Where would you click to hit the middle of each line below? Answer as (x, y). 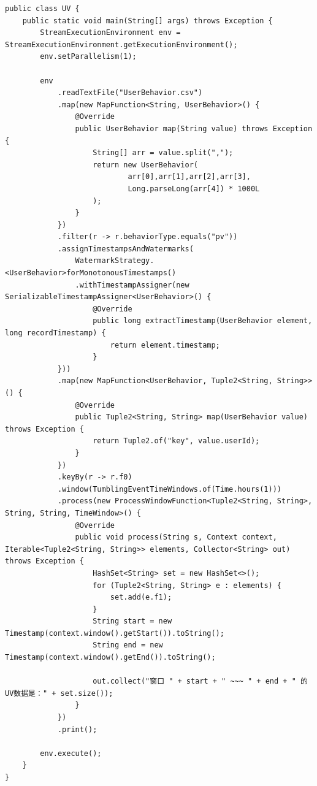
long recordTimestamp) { (55, 333)
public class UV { (42, 9)
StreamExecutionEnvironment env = (110, 33)
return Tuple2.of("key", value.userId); (176, 441)
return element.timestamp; (165, 345)
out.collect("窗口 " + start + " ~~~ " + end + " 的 (200, 681)
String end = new (128, 645)
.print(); (77, 729)
